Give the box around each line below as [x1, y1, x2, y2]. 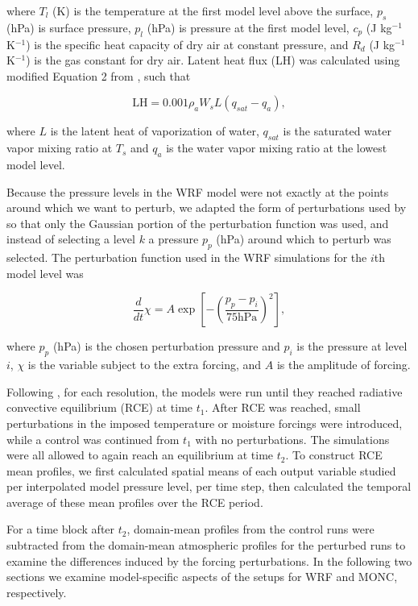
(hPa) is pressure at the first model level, [147, 19, 350, 35]
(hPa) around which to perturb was [216, 230, 391, 247]
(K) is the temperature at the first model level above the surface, [52, 2, 374, 19]
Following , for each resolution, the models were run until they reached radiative [6, 383, 403, 400]
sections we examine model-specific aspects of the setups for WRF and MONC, [6, 568, 398, 585]
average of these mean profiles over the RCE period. [6, 493, 263, 510]
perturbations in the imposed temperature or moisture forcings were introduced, [6, 414, 403, 431]
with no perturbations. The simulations [195, 430, 390, 447]
